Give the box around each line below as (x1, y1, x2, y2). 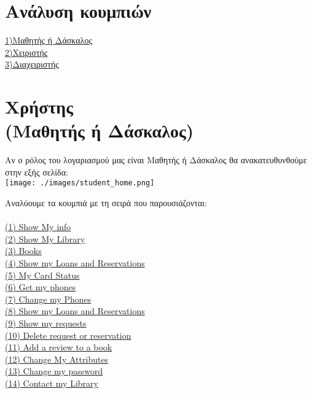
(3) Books (5, 244, 42, 257)
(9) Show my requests (5, 317, 87, 329)
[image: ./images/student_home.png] (5, 179, 155, 188)
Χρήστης (5, 94, 74, 119)
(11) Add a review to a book (5, 341, 112, 353)
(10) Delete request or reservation (5, 328, 131, 341)
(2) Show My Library (5, 232, 85, 245)
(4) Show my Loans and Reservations (5, 257, 145, 269)
